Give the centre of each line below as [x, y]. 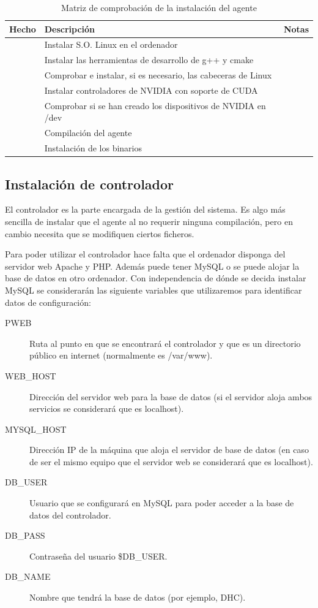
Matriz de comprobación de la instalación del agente [159, 7]
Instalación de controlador [90, 184]
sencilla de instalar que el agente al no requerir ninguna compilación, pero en [149, 221]
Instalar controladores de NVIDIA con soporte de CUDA [151, 90]
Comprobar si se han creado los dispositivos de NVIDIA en [155, 105]
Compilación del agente [88, 133]
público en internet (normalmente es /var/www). [121, 355]
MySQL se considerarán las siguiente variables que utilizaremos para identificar [153, 290]
